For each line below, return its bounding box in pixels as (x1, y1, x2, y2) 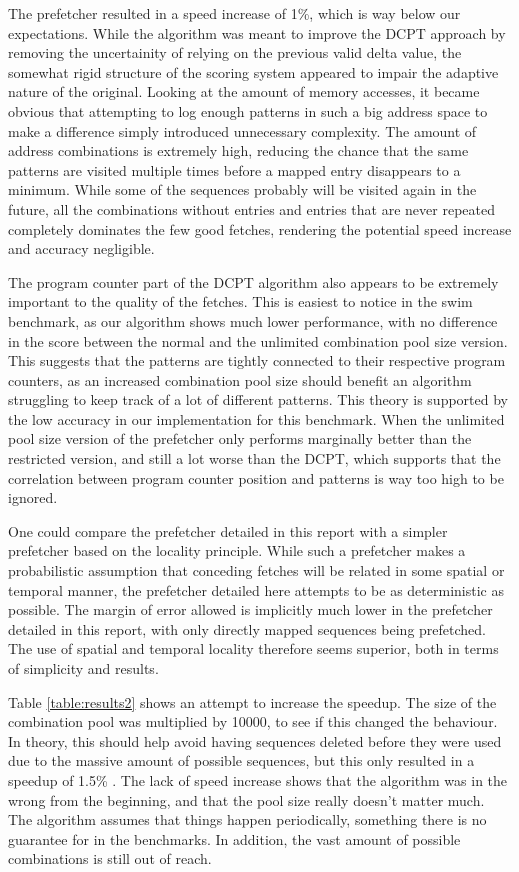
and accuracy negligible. (8, 238, 155, 259)
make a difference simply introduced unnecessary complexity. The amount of (8, 120, 477, 141)
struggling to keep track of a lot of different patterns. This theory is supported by (8, 389, 508, 410)
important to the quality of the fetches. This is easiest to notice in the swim (8, 291, 473, 312)
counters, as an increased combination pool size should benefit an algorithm (8, 369, 472, 390)
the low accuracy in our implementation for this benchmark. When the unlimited (8, 408, 505, 429)
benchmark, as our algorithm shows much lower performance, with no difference (8, 310, 498, 331)
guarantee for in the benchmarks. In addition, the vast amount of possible (8, 828, 461, 849)
